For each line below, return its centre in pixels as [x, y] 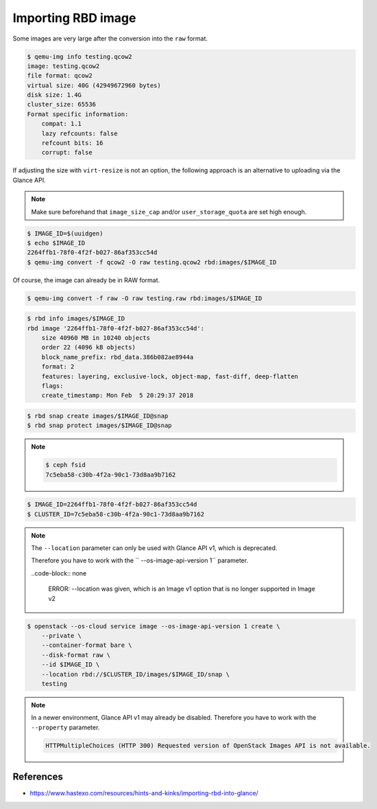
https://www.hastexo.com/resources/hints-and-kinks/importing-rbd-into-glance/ [144, 793]
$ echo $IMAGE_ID [56, 243]
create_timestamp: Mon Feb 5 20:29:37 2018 [118, 396]
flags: [52, 386]
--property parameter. [65, 727]
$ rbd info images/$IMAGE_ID [76, 319]
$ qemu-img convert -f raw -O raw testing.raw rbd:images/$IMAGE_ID [145, 298]
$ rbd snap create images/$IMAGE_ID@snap [98, 416]
